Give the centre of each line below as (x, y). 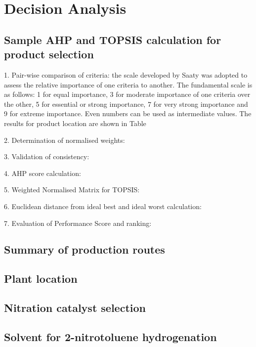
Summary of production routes (85, 249)
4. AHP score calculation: (43, 173)
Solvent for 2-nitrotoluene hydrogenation (110, 336)
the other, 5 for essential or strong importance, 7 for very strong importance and (126, 104)
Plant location (41, 279)
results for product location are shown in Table (75, 123)
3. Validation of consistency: (47, 156)
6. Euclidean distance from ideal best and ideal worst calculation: (103, 206)
